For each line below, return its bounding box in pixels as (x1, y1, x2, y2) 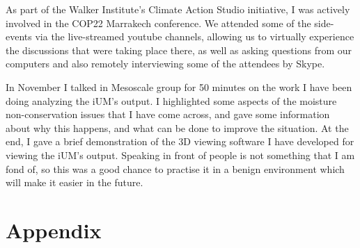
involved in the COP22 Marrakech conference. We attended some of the (6, 15, 311, 30)
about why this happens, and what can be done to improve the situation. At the (6, 120, 349, 135)
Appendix (6, 215, 102, 244)
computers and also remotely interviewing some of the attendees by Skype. (6, 56, 325, 71)
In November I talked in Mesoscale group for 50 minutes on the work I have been (6, 79, 352, 94)
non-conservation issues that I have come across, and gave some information (6, 107, 330, 122)
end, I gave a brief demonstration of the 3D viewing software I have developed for (6, 134, 354, 149)
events (6, 29, 32, 44)
